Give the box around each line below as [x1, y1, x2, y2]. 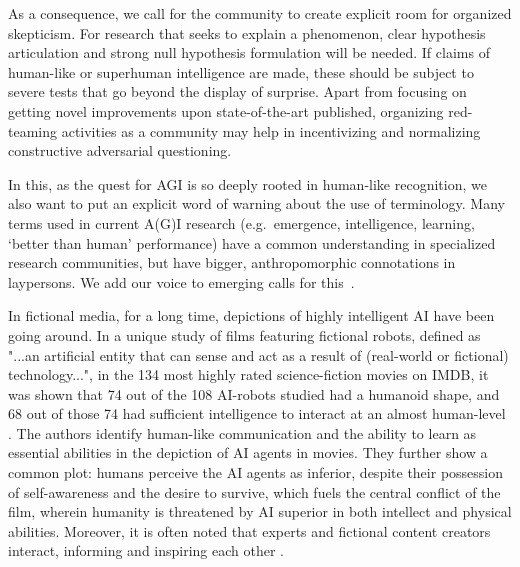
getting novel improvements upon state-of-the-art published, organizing [8, 100, 444, 121]
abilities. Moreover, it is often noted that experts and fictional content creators [8, 520, 491, 541]
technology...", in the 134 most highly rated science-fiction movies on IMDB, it [8, 364, 489, 385]
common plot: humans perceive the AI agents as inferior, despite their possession [8, 462, 504, 483]
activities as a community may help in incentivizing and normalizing [61, 120, 481, 141]
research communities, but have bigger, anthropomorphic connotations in [8, 252, 456, 273]
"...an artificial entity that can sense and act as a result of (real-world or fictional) [8, 344, 509, 365]
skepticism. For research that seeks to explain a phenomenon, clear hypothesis [8, 22, 486, 43]
